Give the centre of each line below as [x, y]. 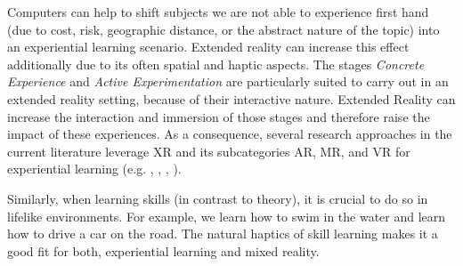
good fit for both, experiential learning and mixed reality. [163, 250]
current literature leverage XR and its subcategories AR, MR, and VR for [209, 151]
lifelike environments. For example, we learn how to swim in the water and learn [227, 216]
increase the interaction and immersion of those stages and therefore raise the [219, 116]
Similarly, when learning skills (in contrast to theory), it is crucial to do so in [218, 198]
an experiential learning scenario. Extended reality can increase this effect [208, 47]
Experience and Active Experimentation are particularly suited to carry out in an [228, 81]
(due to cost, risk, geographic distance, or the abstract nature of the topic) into [223, 29]
